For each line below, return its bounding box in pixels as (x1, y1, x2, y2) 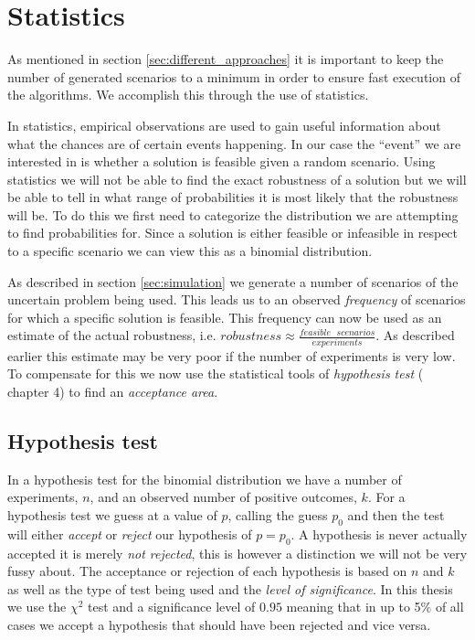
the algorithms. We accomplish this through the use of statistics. (7, 85, 369, 104)
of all (435, 597, 464, 616)
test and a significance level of (88, 597, 256, 616)
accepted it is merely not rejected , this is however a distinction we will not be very (7, 543, 468, 562)
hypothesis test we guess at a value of (7, 505, 217, 524)
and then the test (347, 505, 445, 524)
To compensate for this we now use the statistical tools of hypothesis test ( (7, 364, 424, 383)
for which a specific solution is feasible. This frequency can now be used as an (7, 307, 442, 326)
